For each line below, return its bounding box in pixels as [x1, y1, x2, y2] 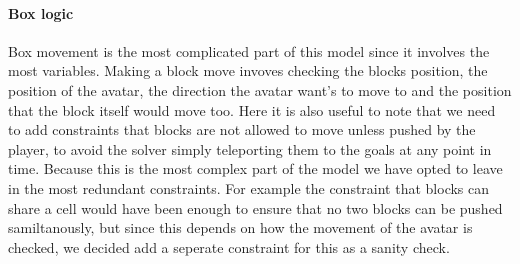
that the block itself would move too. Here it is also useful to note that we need [8, 99, 496, 120]
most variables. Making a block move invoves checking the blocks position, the [8, 60, 488, 81]
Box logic [8, 2, 74, 23]
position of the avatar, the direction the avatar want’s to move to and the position [8, 79, 512, 100]
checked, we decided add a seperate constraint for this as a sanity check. [8, 236, 450, 257]
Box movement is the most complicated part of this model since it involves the [8, 40, 490, 61]
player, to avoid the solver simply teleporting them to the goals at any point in [8, 138, 492, 159]
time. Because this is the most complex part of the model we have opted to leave [8, 158, 503, 179]
